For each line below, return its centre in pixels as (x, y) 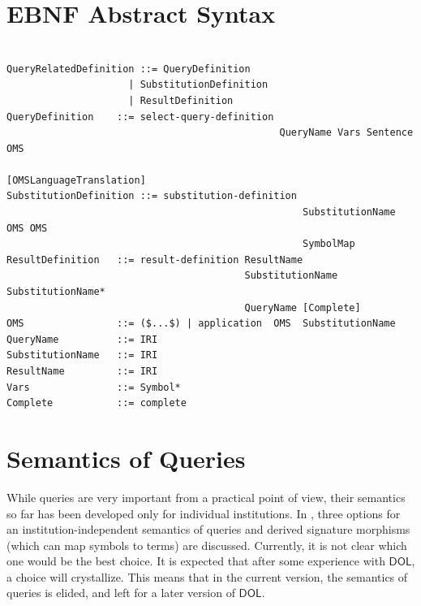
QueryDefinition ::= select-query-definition (140, 117)
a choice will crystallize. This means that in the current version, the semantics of (207, 576)
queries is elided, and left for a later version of (121, 593)
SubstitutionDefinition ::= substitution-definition (152, 196)
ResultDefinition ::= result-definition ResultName (155, 260)
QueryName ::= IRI (82, 339)
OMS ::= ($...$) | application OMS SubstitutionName (201, 324)
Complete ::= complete (97, 403)
